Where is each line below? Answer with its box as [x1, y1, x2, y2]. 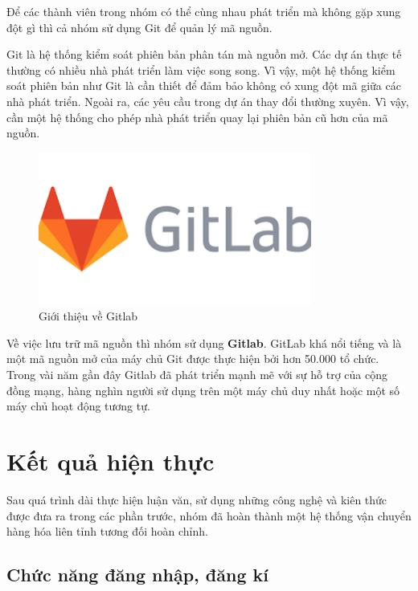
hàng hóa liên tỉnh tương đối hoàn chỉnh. [6, 523, 208, 540]
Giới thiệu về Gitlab [39, 308, 138, 324]
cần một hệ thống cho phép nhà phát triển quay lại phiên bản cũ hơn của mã [6, 108, 388, 125]
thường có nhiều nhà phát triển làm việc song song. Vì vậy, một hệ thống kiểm [6, 61, 395, 78]
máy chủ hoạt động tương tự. [6, 397, 150, 414]
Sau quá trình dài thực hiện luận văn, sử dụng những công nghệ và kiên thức [6, 491, 387, 507]
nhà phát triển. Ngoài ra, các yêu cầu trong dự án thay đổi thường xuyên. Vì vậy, [6, 92, 409, 109]
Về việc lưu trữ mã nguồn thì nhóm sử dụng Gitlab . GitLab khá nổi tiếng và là [6, 334, 402, 351]
